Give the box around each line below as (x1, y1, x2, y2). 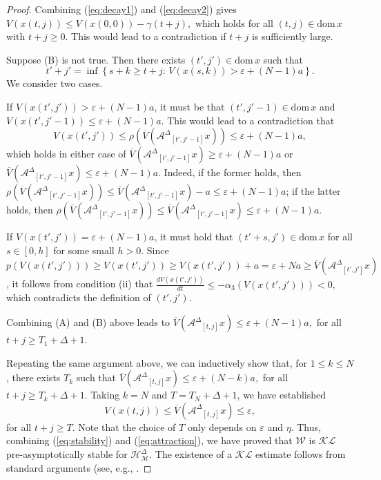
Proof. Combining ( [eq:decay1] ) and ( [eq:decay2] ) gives (6, 2, 237, 16)
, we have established (237, 387, 326, 402)
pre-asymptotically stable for (6, 447, 128, 461)
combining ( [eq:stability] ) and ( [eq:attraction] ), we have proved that (6, 433, 293, 448)
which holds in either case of (6, 146, 126, 161)
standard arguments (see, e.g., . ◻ (6, 460, 152, 474)
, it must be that (154, 99, 225, 113)
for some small (53, 242, 115, 257)
